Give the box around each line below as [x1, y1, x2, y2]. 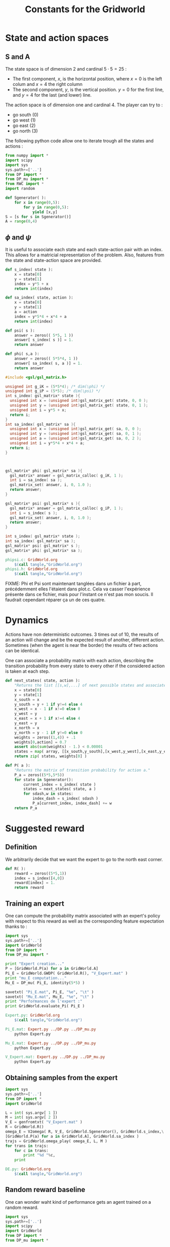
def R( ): [5, 866, 26, 871]
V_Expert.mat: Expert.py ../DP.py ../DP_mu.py [5, 1054, 105, 1060]
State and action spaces [5, 32, 109, 44]
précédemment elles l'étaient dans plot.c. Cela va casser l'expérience [5, 586, 151, 592]
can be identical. [5, 647, 40, 654]
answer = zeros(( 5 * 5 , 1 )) [14, 333, 73, 338]
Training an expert [5, 899, 64, 908]
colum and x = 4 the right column [12, 81, 82, 87]
